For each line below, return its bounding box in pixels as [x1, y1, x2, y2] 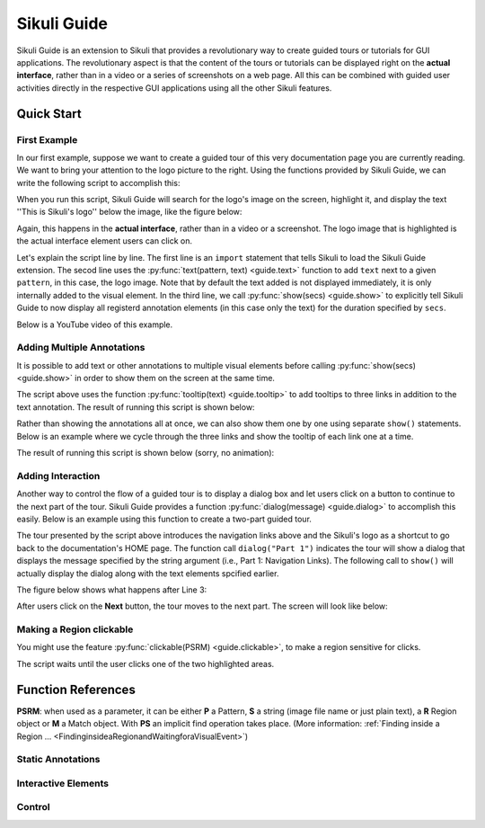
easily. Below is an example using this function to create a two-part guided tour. [16, 513, 312, 524]
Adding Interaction [16, 469, 101, 482]
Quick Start [16, 106, 82, 121]
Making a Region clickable [16, 623, 134, 636]
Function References [16, 681, 137, 697]
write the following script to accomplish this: [16, 177, 181, 188]
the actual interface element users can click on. [16, 236, 193, 246]
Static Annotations [16, 753, 101, 766]
